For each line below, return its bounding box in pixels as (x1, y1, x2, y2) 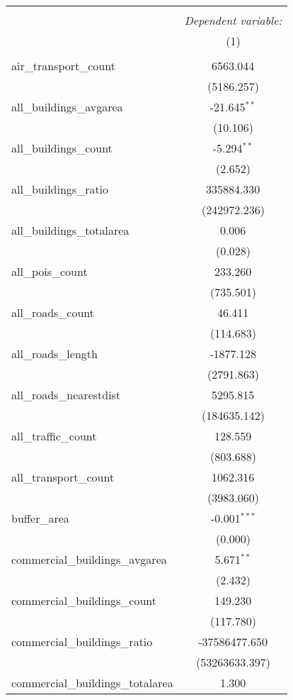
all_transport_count (11, 469, 115, 485)
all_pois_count (11, 263, 88, 279)
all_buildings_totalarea (11, 222, 130, 238)
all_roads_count (11, 304, 95, 321)
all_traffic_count (11, 428, 97, 444)
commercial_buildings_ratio (11, 633, 153, 650)
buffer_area (11, 510, 69, 526)
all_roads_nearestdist (11, 387, 121, 403)
